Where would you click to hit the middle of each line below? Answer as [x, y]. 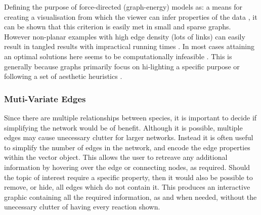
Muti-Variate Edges [45, 98]
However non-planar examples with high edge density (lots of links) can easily [125, 36]
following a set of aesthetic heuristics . [63, 76]
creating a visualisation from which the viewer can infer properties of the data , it [131, 16]
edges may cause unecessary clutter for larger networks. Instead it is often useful [129, 137]
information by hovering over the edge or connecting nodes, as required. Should [127, 167]
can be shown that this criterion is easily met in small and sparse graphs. [118, 27]
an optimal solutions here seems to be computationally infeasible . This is [118, 56]
